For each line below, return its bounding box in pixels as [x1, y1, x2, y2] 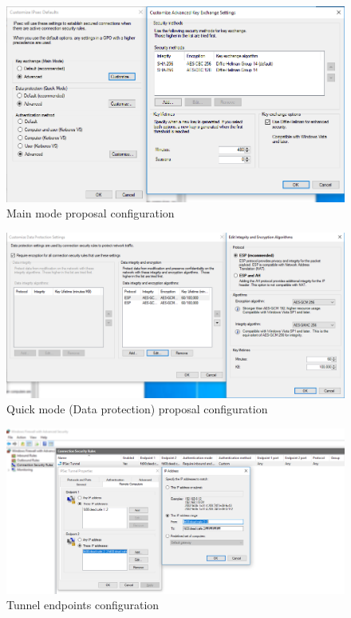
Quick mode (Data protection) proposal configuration [6, 401, 268, 417]
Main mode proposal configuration [6, 205, 175, 221]
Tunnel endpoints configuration [6, 596, 160, 613]
